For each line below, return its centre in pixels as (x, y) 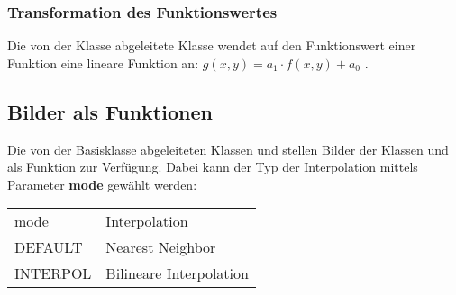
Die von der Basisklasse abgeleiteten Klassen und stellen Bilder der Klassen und (228, 149)
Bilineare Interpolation (177, 273)
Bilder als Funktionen (110, 111)
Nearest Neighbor (161, 247)
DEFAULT (49, 247)
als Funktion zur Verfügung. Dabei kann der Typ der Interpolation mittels (213, 167)
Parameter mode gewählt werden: (102, 184)
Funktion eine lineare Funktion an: (103, 63)
